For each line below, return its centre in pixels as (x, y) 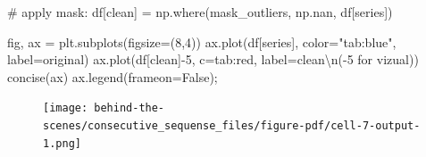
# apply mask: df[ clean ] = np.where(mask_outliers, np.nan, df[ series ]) (200, 12)
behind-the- (129, 108)
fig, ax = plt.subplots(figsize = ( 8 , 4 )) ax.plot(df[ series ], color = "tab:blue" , (202, 41)
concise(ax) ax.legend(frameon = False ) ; (113, 76)
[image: (66, 108)
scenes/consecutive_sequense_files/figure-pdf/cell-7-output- (232, 126)
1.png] (62, 143)
